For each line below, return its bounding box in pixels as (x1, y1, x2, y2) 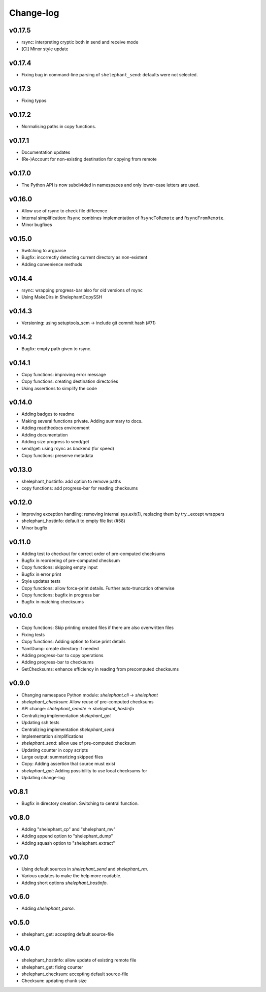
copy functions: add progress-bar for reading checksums (21, 485, 138, 491)
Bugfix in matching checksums (21, 599, 84, 605)
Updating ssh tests (21, 720, 60, 726)
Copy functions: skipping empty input (21, 564, 98, 570)
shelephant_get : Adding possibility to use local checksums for (21, 767, 148, 773)
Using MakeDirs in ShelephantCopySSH (21, 294, 102, 300)
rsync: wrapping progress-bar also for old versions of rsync (21, 287, 143, 293)
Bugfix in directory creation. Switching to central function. (21, 800, 139, 806)
